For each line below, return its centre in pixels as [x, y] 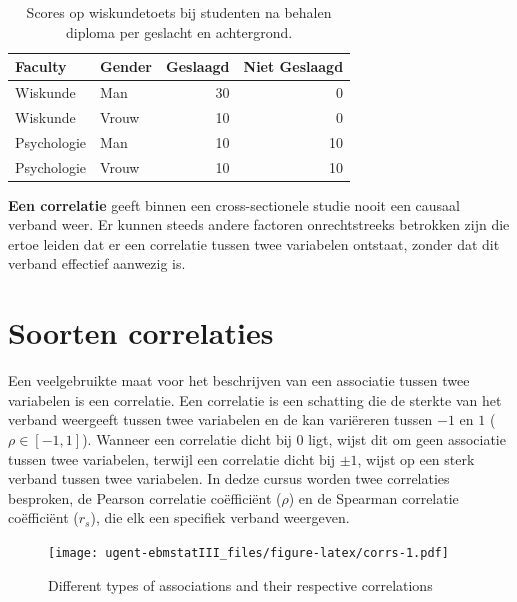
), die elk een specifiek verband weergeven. [220, 517]
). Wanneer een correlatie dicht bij [187, 438]
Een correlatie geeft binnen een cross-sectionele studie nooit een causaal [234, 204]
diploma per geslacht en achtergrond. [179, 31]
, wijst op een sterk [416, 458]
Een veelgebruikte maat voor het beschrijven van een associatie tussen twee [239, 380]
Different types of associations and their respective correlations [240, 584]
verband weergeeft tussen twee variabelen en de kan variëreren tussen [220, 419]
